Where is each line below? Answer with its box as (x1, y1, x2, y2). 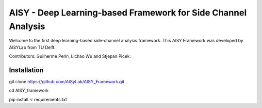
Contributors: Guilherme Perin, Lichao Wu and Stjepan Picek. (9, 53, 131, 59)
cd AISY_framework (9, 88, 49, 93)
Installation (9, 66, 44, 74)
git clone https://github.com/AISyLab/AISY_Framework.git (9, 79, 125, 85)
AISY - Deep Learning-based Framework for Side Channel (9, 7, 247, 18)
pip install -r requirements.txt (9, 96, 67, 102)
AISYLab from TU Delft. (9, 44, 56, 50)
